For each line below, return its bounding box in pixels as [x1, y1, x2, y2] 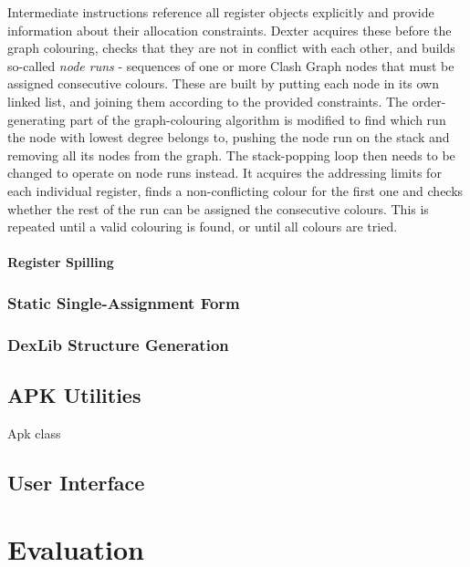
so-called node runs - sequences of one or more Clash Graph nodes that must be [7, 56, 454, 75]
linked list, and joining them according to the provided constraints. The [7, 91, 409, 110]
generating [7, 109, 66, 129]
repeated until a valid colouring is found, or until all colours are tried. [7, 217, 398, 236]
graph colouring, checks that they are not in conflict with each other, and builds [7, 38, 455, 57]
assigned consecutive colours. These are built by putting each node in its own [7, 74, 440, 93]
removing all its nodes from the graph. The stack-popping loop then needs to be [7, 145, 455, 164]
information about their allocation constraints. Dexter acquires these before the [7, 20, 452, 39]
